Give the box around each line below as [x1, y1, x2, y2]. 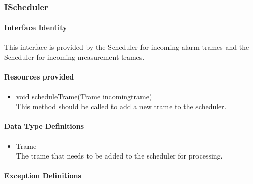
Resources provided [4, 71, 74, 82]
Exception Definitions [4, 170, 81, 181]
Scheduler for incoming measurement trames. [4, 51, 145, 62]
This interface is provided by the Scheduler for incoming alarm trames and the [4, 41, 249, 52]
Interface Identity [4, 22, 67, 33]
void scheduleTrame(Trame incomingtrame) [16, 91, 152, 101]
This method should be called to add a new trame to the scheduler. [16, 101, 227, 112]
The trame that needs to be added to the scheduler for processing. [16, 150, 223, 161]
